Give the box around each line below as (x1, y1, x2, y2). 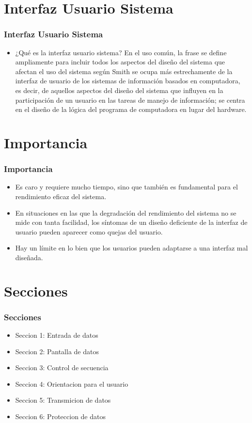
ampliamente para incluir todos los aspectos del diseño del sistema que (15, 57, 225, 67)
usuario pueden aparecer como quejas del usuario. (15, 226, 163, 236)
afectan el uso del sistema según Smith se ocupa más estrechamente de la (15, 66, 233, 76)
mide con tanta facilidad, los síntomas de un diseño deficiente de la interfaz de (15, 217, 248, 227)
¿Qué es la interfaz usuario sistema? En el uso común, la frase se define (15, 47, 227, 57)
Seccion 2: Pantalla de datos (15, 346, 99, 356)
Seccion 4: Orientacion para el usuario (15, 378, 128, 389)
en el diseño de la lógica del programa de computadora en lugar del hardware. (15, 104, 247, 114)
